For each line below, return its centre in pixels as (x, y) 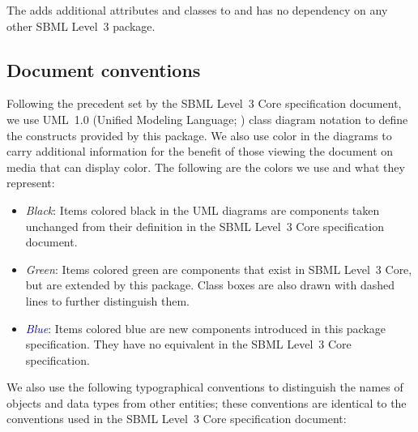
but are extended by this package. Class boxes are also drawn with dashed (210, 285)
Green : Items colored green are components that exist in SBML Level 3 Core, (219, 269)
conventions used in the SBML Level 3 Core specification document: (177, 419)
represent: (31, 183)
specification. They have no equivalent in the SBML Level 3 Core (188, 344)
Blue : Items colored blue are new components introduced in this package (206, 328)
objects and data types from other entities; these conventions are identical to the (207, 402)
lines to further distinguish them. (107, 300)
